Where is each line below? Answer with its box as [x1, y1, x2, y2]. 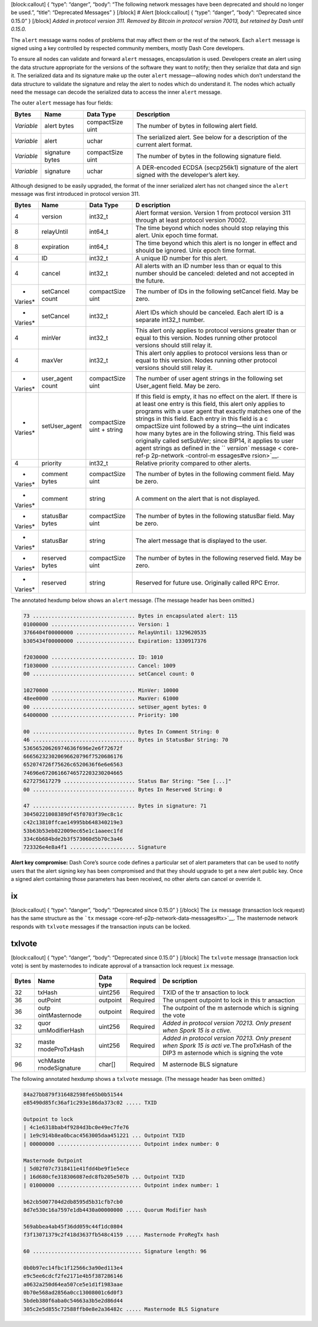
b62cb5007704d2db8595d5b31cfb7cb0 [23, 1198, 123, 1205]
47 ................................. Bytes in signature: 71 [23, 802, 207, 810]
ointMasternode [37, 1011, 82, 1019]
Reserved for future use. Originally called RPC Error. [135, 579, 280, 587]
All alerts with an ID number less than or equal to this [135, 262, 282, 270]
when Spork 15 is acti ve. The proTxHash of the [162, 1041, 292, 1050]
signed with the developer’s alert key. [136, 171, 240, 179]
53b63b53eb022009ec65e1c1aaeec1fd [23, 827, 123, 834]
